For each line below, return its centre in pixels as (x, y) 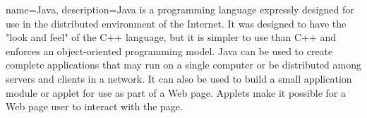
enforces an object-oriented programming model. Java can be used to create (169, 51)
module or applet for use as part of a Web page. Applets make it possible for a (176, 92)
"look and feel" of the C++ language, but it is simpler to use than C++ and (171, 37)
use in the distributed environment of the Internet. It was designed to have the (176, 23)
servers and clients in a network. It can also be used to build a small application (179, 78)
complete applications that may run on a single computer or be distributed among (184, 65)
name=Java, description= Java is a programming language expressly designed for (180, 9)
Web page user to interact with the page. (94, 106)
